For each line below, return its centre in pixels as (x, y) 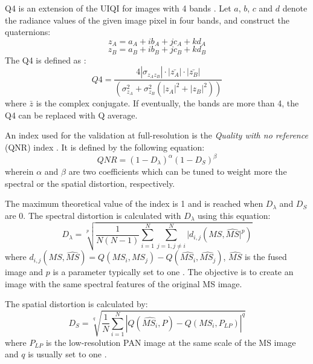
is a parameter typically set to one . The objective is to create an (173, 272)
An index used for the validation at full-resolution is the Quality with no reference (156, 135)
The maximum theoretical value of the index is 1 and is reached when (134, 203)
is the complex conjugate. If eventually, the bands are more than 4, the (167, 103)
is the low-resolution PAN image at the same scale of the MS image (171, 342)
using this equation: (234, 215)
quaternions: (28, 32)
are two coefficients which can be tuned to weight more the (178, 171)
